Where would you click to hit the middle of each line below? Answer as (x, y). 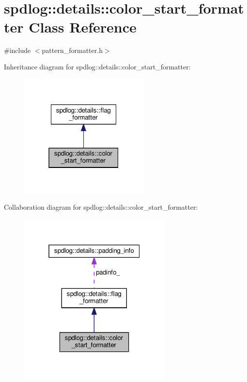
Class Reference (83, 27)
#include (17, 50)
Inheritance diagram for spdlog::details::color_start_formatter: (97, 66)
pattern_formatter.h (72, 50)
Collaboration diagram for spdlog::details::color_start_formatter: (101, 207)
